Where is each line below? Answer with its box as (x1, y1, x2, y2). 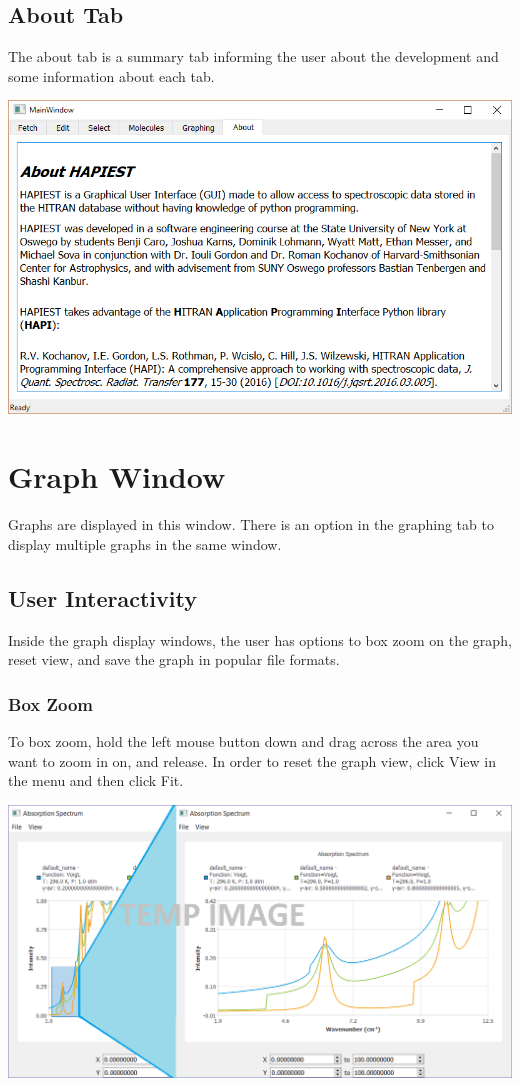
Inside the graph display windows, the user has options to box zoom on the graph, (8, 629, 512, 650)
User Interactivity (8, 582, 197, 613)
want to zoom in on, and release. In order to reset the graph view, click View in (8, 750, 496, 771)
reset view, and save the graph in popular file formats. (8, 649, 340, 670)
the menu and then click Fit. (8, 770, 184, 791)
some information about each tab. (8, 65, 215, 86)
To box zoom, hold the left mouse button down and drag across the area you (8, 731, 479, 752)
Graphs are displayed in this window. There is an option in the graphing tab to (8, 514, 494, 535)
